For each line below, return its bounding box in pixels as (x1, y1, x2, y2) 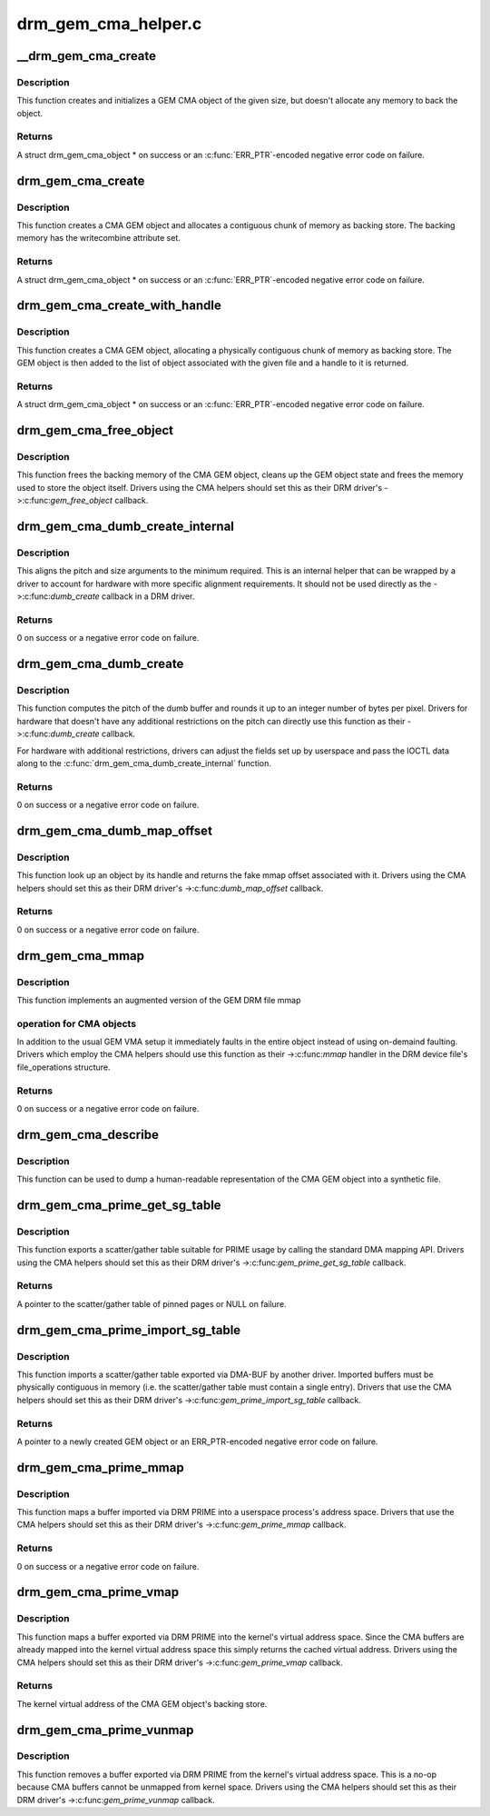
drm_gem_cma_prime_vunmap (16, 1722, 194, 1738)
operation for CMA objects (16, 1017, 136, 1030)
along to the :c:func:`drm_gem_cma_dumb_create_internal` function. (16, 757, 271, 768)
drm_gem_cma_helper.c (16, 14, 202, 34)
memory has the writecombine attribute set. (16, 233, 181, 244)
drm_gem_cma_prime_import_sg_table (16, 1322, 241, 1338)
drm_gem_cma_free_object (16, 423, 174, 438)
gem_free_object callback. (50, 495, 149, 506)
